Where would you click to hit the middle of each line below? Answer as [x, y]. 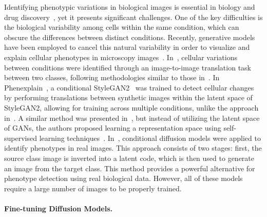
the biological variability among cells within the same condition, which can [122, 27]
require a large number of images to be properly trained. [93, 188]
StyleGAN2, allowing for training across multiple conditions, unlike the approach [131, 107]
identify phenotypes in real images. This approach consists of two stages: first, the [133, 148]
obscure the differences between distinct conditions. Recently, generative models [130, 37]
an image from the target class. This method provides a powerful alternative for [130, 168]
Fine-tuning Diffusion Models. [58, 208]
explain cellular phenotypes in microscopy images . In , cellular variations [121, 57]
